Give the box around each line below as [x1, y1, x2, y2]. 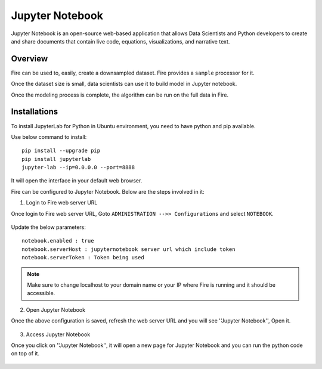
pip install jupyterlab [21, 156, 91, 162]
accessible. [27, 290, 55, 297]
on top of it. [11, 350, 40, 357]
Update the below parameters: [11, 224, 86, 231]
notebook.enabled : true [21, 237, 94, 244]
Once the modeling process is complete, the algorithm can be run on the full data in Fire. [11, 91, 229, 98]
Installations [11, 107, 58, 117]
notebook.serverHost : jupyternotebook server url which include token [21, 246, 236, 253]
